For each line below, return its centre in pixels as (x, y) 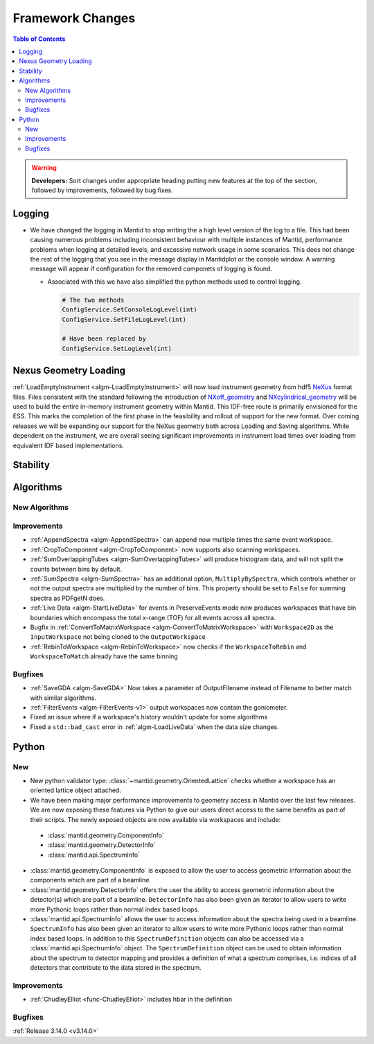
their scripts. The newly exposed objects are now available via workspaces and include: (155, 819)
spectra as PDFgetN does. (68, 598)
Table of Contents (39, 39)
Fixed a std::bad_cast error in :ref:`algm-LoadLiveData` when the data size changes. (155, 727)
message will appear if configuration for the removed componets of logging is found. (151, 269)
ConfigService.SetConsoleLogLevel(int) (130, 310)
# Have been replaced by (104, 339)
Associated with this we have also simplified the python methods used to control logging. (175, 282)
